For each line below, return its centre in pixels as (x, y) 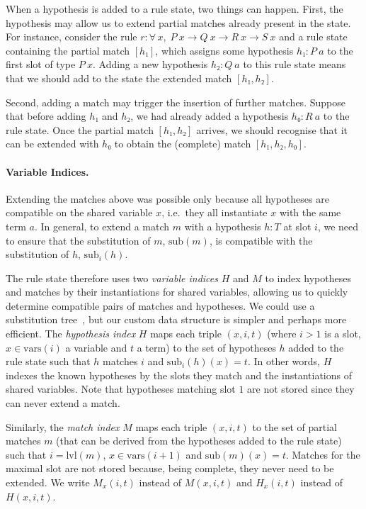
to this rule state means (294, 64)
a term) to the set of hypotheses (206, 347)
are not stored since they (301, 389)
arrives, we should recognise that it (272, 129)
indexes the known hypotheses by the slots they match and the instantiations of (179, 375)
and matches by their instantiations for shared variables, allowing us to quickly (177, 292)
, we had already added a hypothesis (210, 116)
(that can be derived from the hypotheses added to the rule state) (199, 441)
